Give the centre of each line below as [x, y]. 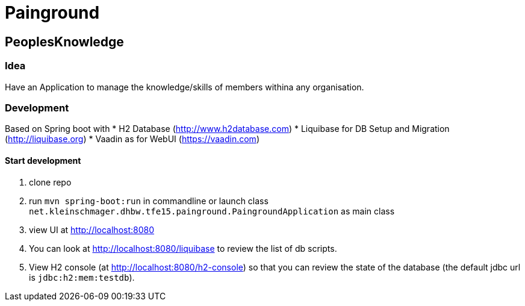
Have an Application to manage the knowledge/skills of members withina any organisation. [185, 87]
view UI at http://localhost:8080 [92, 230]
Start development [43, 160]
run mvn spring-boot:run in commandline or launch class [149, 201]
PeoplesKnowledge [64, 42]
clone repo [50, 182]
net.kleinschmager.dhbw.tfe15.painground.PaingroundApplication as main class [212, 211]
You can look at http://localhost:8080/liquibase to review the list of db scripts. [183, 248]
